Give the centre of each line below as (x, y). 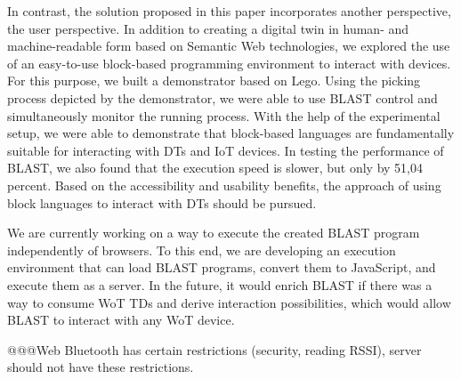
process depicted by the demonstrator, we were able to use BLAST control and (222, 97)
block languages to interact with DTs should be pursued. (162, 202)
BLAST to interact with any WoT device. (121, 320)
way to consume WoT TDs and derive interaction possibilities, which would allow (229, 302)
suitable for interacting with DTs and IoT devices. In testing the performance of (226, 150)
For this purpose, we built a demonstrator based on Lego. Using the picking (214, 81)
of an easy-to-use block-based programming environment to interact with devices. (229, 63)
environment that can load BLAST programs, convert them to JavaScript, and (222, 267)
